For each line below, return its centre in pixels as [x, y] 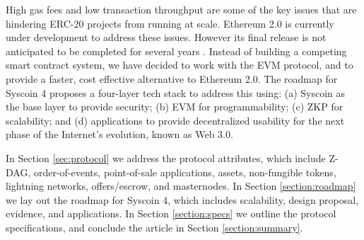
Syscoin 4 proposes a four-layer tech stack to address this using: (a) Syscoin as [176, 92]
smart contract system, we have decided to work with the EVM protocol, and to [180, 65]
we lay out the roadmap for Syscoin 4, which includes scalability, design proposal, [182, 199]
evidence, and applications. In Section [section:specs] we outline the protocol [171, 213]
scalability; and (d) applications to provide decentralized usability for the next [175, 120]
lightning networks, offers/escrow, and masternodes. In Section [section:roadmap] [181, 186]
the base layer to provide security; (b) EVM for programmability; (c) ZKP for [175, 107]
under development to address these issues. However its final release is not [166, 37]
